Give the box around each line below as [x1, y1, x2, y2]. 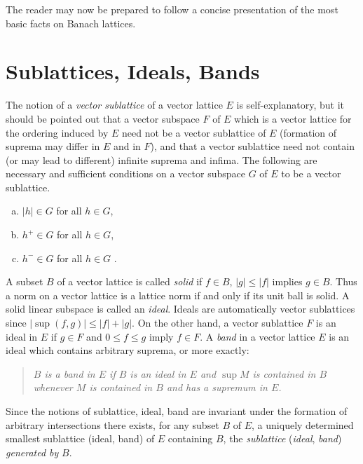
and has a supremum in [166, 380, 268, 395]
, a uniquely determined [252, 417, 354, 432]
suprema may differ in [6, 139, 100, 153]
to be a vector [281, 166, 341, 181]
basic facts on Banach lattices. [6, 15, 136, 30]
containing [167, 431, 213, 446]
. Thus [329, 274, 357, 289]
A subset [6, 274, 43, 289]
